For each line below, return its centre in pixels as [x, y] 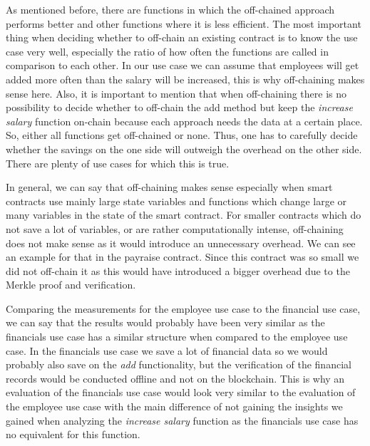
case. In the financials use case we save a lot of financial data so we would [167, 350]
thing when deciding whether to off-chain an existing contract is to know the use [182, 37]
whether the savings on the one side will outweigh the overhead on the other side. [184, 149]
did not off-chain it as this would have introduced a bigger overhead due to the [178, 270]
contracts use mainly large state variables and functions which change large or [176, 201]
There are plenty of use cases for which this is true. [118, 163]
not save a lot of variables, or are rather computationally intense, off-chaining [175, 228]
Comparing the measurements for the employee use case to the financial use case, [183, 308]
